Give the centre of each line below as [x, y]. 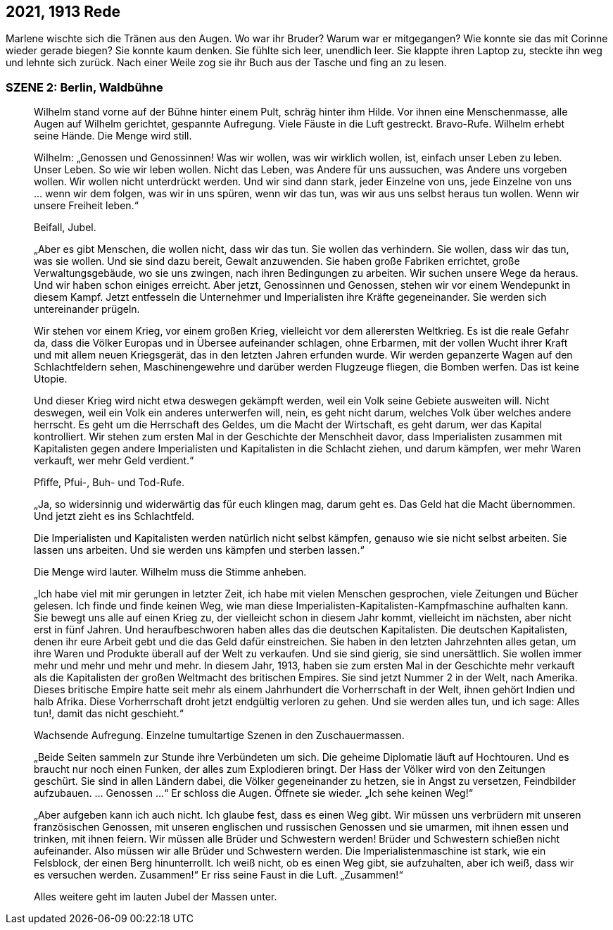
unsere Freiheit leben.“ [86, 206]
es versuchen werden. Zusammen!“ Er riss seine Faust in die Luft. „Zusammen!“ [219, 875]
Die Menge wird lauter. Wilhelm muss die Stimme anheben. [170, 572]
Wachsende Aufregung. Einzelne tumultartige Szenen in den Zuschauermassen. [219, 736]
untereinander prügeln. [87, 309]
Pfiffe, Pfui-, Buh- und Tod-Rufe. [109, 483]
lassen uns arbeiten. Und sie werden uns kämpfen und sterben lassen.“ [199, 550]
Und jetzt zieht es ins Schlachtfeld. [114, 516]
